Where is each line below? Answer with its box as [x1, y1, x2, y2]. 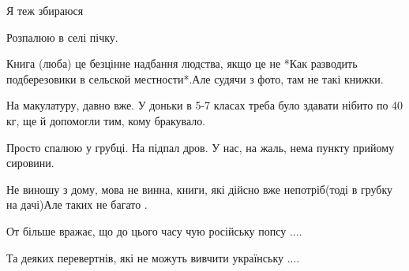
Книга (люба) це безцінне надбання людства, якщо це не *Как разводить [6, 55, 358, 72]
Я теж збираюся [6, 2, 84, 18]
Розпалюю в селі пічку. [6, 28, 118, 45]
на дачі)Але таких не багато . [6, 196, 148, 213]
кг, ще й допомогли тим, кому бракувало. [6, 112, 206, 128]
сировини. [6, 154, 54, 171]
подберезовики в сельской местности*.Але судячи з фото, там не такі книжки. [6, 70, 384, 87]
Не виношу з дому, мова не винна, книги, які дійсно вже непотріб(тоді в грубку [6, 180, 393, 197]
